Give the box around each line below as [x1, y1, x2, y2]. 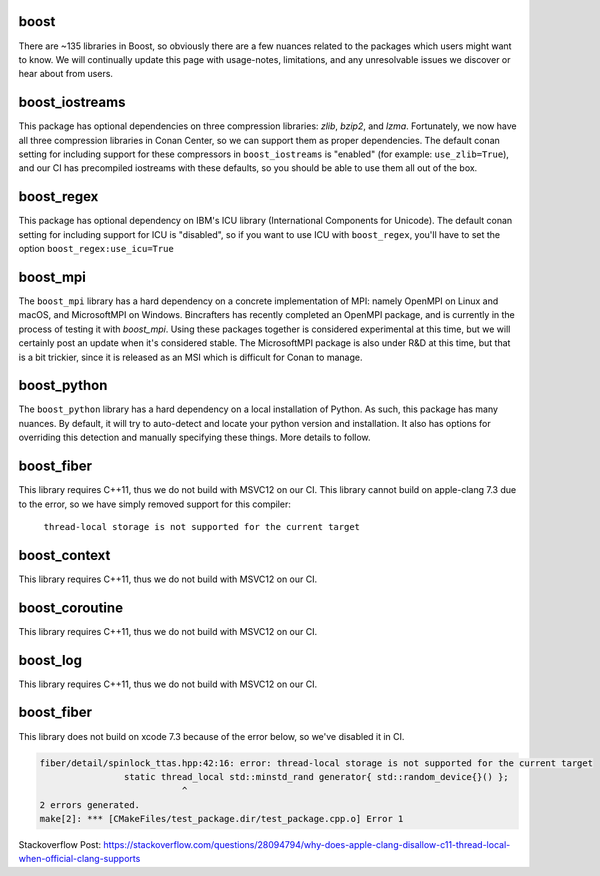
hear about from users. [18, 68, 114, 80]
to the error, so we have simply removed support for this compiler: [18, 498, 292, 510]
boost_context [18, 546, 111, 564]
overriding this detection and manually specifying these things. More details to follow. [18, 431, 371, 444]
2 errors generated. [39, 799, 140, 810]
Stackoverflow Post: [18, 839, 102, 851]
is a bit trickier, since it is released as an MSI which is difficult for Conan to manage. [18, 351, 363, 363]
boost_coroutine [18, 599, 124, 616]
